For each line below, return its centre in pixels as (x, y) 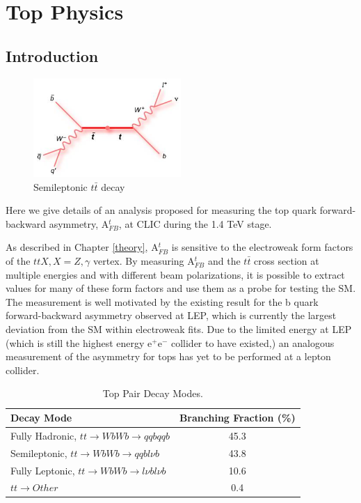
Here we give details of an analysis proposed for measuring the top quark (161, 210)
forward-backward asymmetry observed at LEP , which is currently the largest (171, 315)
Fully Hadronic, (44, 435)
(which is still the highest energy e (79, 342)
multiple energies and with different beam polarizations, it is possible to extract (175, 274)
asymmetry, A (79, 223)
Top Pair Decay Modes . (153, 393)
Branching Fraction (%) (237, 418)
